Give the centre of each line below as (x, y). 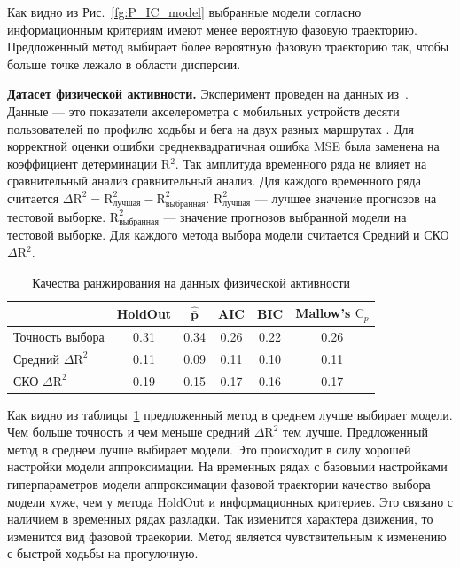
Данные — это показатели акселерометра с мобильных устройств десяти (203, 110)
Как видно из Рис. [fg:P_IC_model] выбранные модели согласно (184, 12)
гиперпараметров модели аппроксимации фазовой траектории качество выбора (219, 484)
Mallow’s (323, 313)
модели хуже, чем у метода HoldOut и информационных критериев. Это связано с (230, 501)
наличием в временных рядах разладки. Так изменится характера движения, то (220, 519)
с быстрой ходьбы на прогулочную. (103, 553)
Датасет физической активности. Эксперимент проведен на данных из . (208, 94)
